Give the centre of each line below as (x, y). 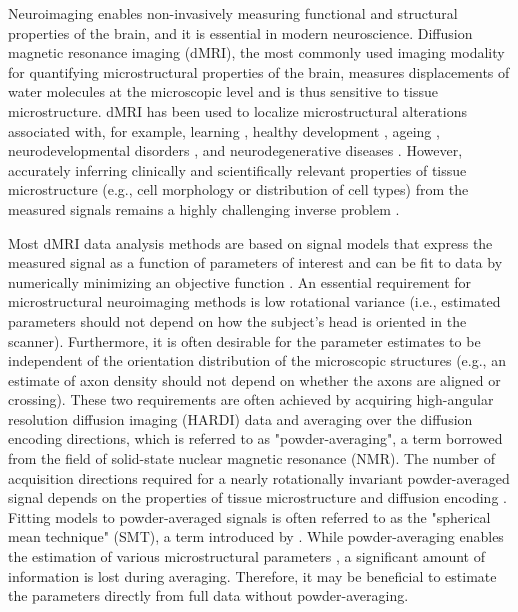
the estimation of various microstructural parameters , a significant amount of (247, 556)
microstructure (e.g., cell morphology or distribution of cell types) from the (238, 189)
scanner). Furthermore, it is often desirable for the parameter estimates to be (244, 340)
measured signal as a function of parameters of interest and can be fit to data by (255, 262)
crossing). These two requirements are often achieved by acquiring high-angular (251, 399)
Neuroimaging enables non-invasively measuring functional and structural (233, 13)
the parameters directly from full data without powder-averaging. (208, 595)
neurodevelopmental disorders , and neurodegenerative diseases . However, (235, 150)
